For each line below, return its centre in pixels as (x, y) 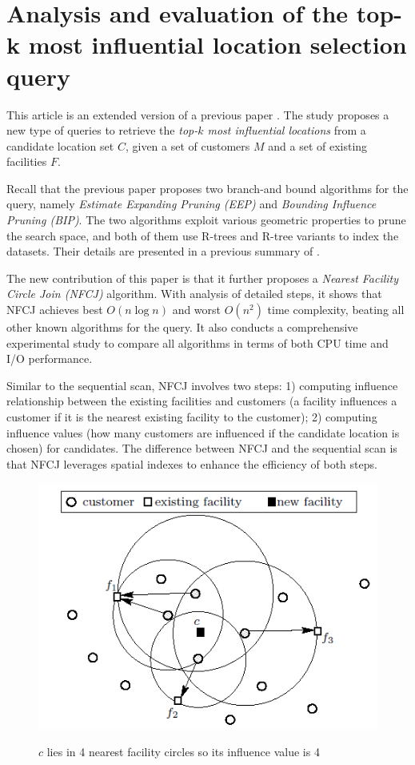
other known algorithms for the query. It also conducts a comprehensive (182, 327)
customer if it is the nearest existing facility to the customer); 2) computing (192, 417)
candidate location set (60, 145)
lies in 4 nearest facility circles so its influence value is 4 (183, 752)
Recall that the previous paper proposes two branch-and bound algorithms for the (207, 188)
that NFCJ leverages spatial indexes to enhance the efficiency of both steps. (192, 463)
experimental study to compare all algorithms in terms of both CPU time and (198, 342)
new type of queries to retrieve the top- (102, 130)
